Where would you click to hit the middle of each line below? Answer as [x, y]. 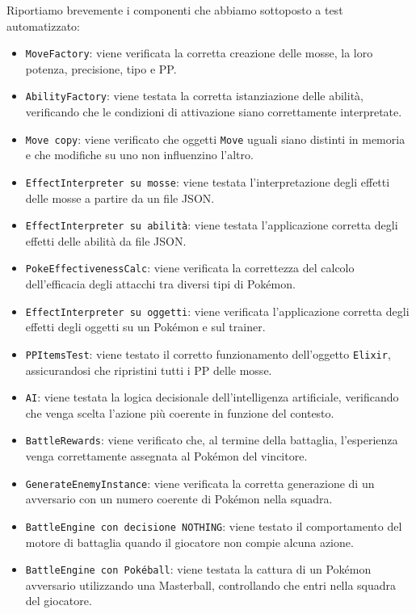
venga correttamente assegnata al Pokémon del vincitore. [166, 456]
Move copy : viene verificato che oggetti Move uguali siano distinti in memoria [215, 139]
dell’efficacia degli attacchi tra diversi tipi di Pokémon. [160, 284]
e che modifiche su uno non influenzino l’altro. [139, 155]
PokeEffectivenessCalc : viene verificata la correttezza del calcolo [190, 268]
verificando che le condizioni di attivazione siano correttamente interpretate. [214, 112]
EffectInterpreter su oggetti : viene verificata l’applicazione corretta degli [217, 311]
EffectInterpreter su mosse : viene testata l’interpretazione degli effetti [208, 181]
